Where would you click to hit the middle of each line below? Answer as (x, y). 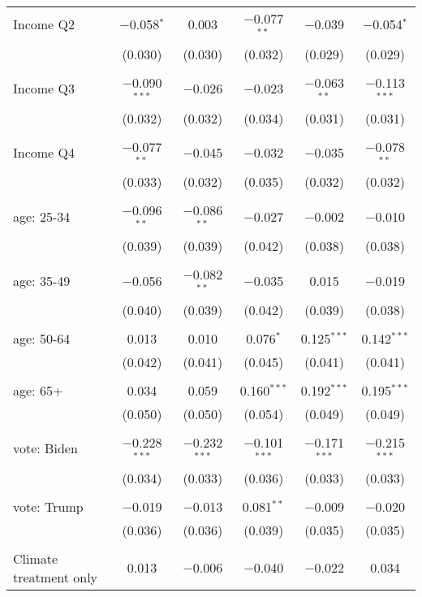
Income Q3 (44, 89)
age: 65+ (38, 390)
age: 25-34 (42, 216)
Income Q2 (44, 24)
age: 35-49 (42, 280)
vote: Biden (45, 448)
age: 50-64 (42, 338)
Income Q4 (44, 152)
